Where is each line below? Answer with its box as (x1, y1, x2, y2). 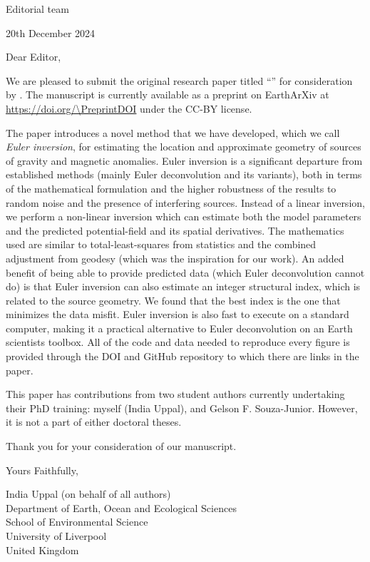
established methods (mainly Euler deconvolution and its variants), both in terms (6, 167, 362, 182)
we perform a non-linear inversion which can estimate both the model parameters (6, 209, 361, 224)
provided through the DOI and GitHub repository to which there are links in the (6, 349, 359, 364)
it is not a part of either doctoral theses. (6, 414, 182, 429)
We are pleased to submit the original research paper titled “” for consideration (6, 73, 353, 88)
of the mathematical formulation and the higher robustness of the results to (6, 180, 336, 195)
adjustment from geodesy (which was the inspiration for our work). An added (6, 250, 344, 265)
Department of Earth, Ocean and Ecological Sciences (6, 500, 237, 515)
